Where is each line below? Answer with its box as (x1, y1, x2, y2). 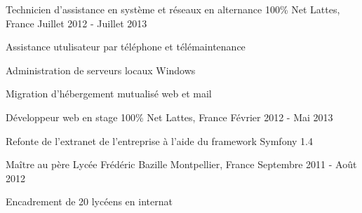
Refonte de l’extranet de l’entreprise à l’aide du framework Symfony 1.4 (6, 133, 313, 148)
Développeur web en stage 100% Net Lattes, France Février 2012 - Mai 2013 (6, 109, 333, 124)
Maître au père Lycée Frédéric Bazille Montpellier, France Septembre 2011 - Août (6, 157, 357, 172)
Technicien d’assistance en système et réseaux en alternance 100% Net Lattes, (6, 2, 340, 16)
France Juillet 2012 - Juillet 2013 (6, 15, 147, 30)
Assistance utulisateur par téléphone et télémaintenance (6, 39, 246, 54)
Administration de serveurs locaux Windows (6, 62, 196, 77)
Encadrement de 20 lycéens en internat (6, 194, 173, 209)
